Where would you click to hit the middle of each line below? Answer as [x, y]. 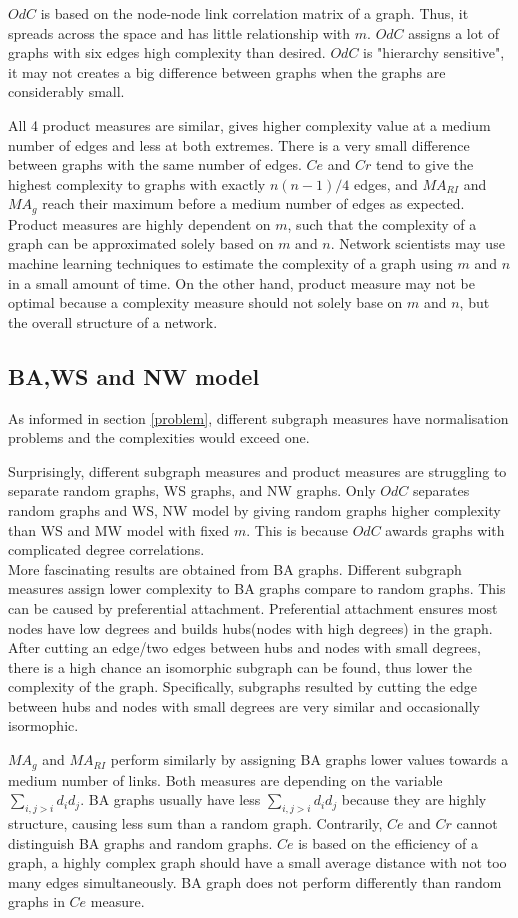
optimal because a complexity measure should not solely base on [205, 302]
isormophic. [43, 725]
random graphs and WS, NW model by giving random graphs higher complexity [254, 509]
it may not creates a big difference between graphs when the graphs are [227, 71]
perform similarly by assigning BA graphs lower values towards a [309, 759]
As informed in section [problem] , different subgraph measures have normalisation [258, 417]
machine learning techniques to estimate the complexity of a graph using [230, 262]
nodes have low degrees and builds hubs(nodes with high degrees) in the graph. [250, 627]
